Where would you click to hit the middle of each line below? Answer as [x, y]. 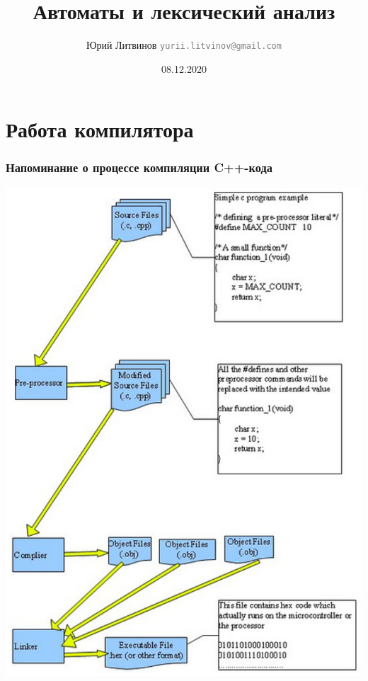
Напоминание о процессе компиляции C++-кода [139, 167]
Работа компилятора [100, 129]
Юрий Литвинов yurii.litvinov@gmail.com [184, 45]
